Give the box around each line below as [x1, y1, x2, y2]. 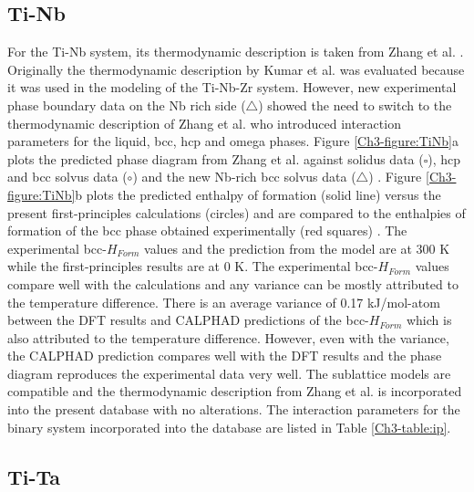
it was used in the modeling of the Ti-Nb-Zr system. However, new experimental [7, 78, 457, 97]
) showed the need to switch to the [258, 95, 452, 114]
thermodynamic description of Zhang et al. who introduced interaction [7, 113, 401, 132]
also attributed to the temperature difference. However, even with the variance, [7, 328, 449, 347]
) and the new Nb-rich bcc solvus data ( [132, 167, 356, 186]
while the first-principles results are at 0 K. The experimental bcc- [7, 256, 378, 276]
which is [406, 310, 452, 330]
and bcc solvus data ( [7, 167, 128, 186]
